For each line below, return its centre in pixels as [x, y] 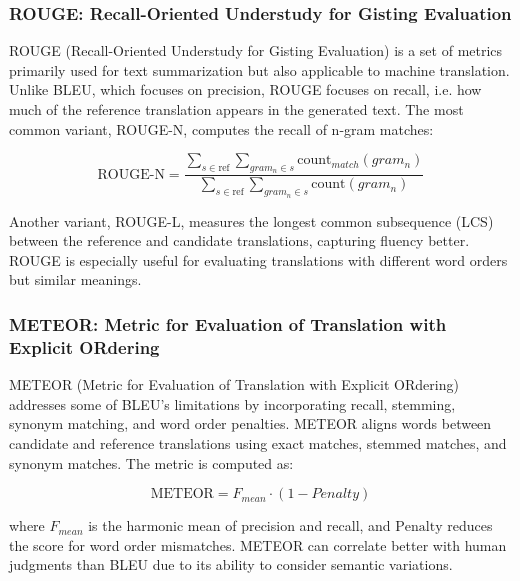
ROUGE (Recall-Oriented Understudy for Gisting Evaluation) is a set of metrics [256, 50]
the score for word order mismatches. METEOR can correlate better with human [258, 544]
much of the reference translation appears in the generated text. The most [236, 109]
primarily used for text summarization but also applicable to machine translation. [259, 69]
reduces [470, 525]
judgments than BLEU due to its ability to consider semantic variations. [231, 564]
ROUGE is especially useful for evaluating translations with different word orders [258, 259]
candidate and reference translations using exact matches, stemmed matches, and [258, 442]
